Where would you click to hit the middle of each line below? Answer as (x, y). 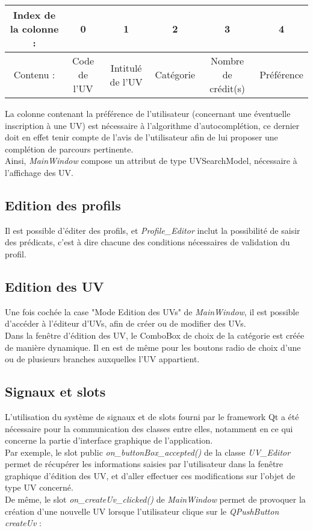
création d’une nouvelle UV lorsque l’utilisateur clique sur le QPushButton (142, 511)
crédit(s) (228, 88)
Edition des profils (63, 205)
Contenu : (34, 74)
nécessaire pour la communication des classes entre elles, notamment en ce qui (149, 428)
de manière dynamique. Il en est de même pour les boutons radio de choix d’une (153, 347)
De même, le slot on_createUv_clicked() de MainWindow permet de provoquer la (155, 499)
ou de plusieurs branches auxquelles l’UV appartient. (102, 359)
